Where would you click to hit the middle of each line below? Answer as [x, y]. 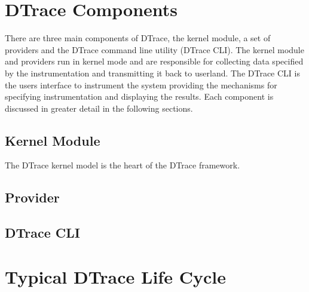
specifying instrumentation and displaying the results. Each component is [139, 96]
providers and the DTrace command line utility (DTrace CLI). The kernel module [154, 49]
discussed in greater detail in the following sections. [99, 108]
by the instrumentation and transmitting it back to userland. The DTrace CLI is [152, 73]
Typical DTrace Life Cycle [115, 276]
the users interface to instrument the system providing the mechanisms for [141, 84]
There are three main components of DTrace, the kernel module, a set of [138, 38]
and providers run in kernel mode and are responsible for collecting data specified [154, 61]
